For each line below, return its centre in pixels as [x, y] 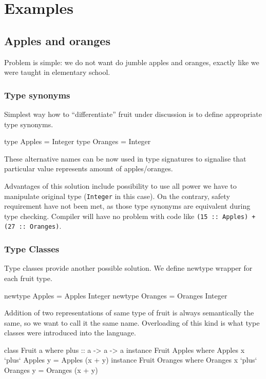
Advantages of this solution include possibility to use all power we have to [120, 185]
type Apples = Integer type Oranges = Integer [78, 141]
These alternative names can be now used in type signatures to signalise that [125, 158]
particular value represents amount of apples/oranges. [89, 168]
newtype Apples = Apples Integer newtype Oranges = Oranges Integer [116, 295]
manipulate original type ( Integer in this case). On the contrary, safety [117, 196]
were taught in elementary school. [57, 72]
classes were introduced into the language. [70, 333]
